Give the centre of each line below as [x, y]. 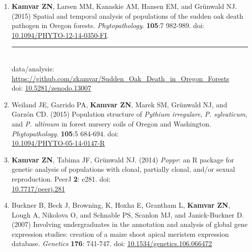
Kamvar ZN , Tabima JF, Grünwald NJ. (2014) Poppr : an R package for [123, 159]
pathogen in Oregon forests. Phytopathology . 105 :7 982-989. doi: [108, 25]
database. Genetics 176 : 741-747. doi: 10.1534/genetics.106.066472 [112, 243]
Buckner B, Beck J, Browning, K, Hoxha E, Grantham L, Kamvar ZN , [121, 205]
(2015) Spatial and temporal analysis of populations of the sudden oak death [127, 16]
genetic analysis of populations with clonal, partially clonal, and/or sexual [123, 169]
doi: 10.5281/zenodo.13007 [51, 88]
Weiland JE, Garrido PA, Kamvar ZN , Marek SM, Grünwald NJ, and [119, 104]
